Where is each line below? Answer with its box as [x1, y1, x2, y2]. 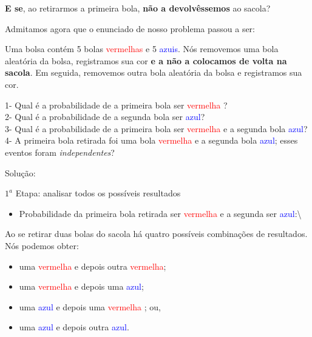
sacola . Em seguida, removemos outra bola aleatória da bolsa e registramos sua [5, 66, 302, 79]
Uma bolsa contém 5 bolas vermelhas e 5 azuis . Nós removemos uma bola [5, 42, 279, 55]
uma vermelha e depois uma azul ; [19, 280, 144, 293]
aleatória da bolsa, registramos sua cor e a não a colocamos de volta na [5, 54, 287, 67]
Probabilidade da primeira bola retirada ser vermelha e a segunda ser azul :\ [19, 207, 302, 219]
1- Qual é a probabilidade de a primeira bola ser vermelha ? [5, 98, 228, 111]
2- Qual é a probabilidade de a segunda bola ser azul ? [5, 110, 205, 123]
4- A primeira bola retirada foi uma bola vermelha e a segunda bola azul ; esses [5, 134, 298, 147]
